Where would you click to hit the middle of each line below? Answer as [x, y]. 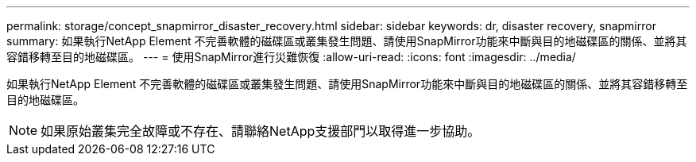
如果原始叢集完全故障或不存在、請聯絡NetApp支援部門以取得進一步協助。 [261, 131]
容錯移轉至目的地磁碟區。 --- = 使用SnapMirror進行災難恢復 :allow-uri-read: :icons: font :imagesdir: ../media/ [291, 57]
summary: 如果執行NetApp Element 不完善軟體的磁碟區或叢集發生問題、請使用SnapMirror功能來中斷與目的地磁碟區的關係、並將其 [347, 41]
